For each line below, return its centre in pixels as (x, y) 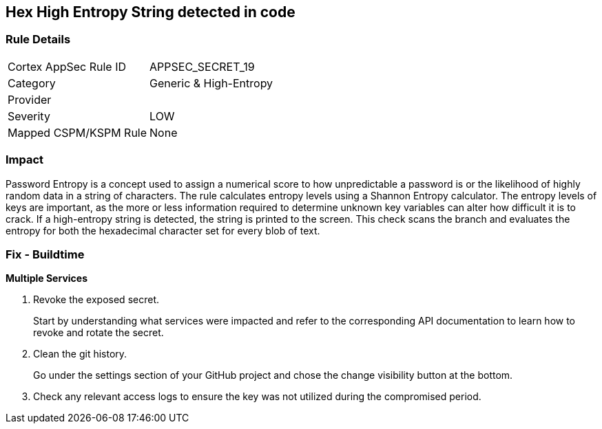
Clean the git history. (80, 354)
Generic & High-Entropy (211, 83)
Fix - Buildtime (45, 254)
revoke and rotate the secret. (98, 333)
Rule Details (38, 40)
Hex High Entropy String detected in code (150, 12)
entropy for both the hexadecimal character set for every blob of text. (163, 230)
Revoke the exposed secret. (96, 300)
